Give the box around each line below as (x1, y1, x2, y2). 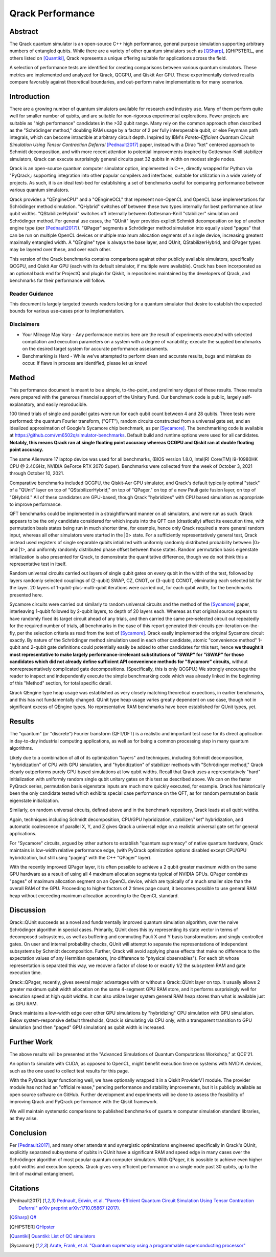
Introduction (9, 92, 50, 101)
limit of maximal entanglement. (9, 1171, 74, 1177)
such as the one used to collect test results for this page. (9, 1067, 129, 1074)
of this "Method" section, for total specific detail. (9, 680, 112, 686)
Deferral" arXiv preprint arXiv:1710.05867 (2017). (18, 1205, 121, 1211)
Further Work (9, 1038, 53, 1046)
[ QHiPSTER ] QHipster (9, 1224, 55, 1230)
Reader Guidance (9, 290, 54, 297)
